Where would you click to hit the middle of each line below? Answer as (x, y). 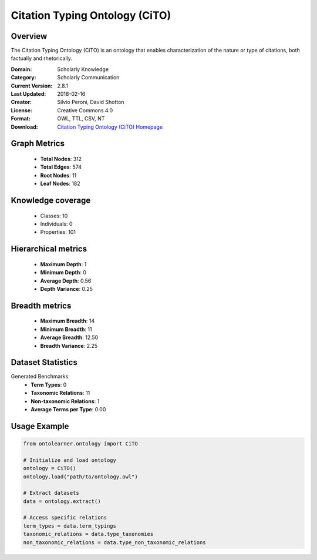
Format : (21, 119)
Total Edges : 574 (61, 167)
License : (21, 110)
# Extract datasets (51, 493)
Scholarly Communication (88, 78)
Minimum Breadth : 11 (66, 329)
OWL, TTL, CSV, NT (81, 119)
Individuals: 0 (56, 224)
